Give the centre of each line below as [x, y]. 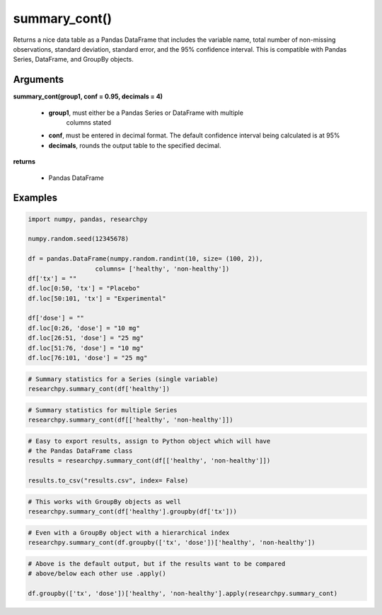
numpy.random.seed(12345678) [79, 239]
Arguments [39, 80]
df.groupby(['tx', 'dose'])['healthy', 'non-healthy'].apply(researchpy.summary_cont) [183, 593]
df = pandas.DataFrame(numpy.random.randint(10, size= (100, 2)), [145, 259]
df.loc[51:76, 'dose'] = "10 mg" [86, 348]
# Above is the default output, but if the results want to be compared [157, 564]
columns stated [89, 123]
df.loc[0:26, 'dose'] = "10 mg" [84, 328]
